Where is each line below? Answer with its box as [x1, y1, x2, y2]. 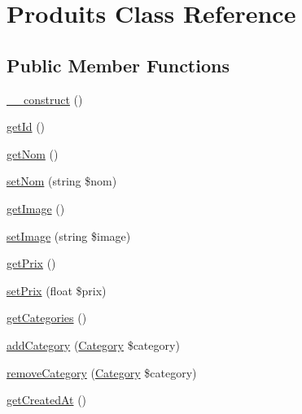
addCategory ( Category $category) [7, 336, 180, 353]
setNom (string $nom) [7, 172, 117, 190]
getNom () [7, 145, 59, 162]
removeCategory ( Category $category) [7, 364, 197, 381]
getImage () [7, 199, 65, 216]
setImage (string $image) [7, 227, 131, 244]
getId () [7, 118, 46, 135]
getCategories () [7, 309, 87, 326]
